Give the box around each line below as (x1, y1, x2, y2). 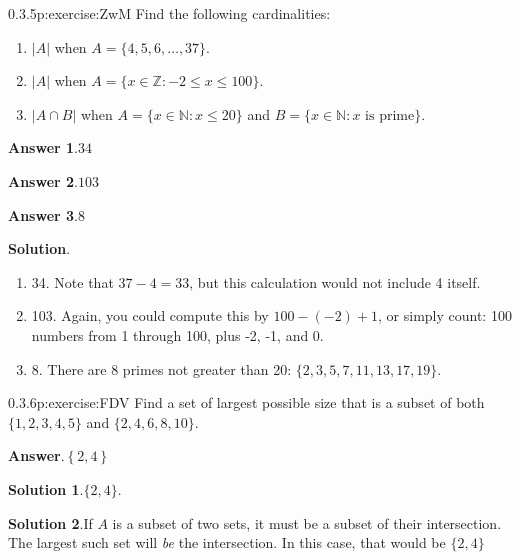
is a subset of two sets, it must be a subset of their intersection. (112, 512, 502, 533)
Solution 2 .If (8, 512, 93, 533)
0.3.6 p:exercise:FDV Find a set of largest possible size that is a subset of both (8, 392, 485, 413)
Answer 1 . (8, 137, 78, 158)
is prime (365, 108, 415, 123)
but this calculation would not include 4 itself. (197, 271, 481, 292)
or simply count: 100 (386, 305, 512, 326)
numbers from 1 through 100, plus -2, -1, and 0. (31, 324, 324, 345)
